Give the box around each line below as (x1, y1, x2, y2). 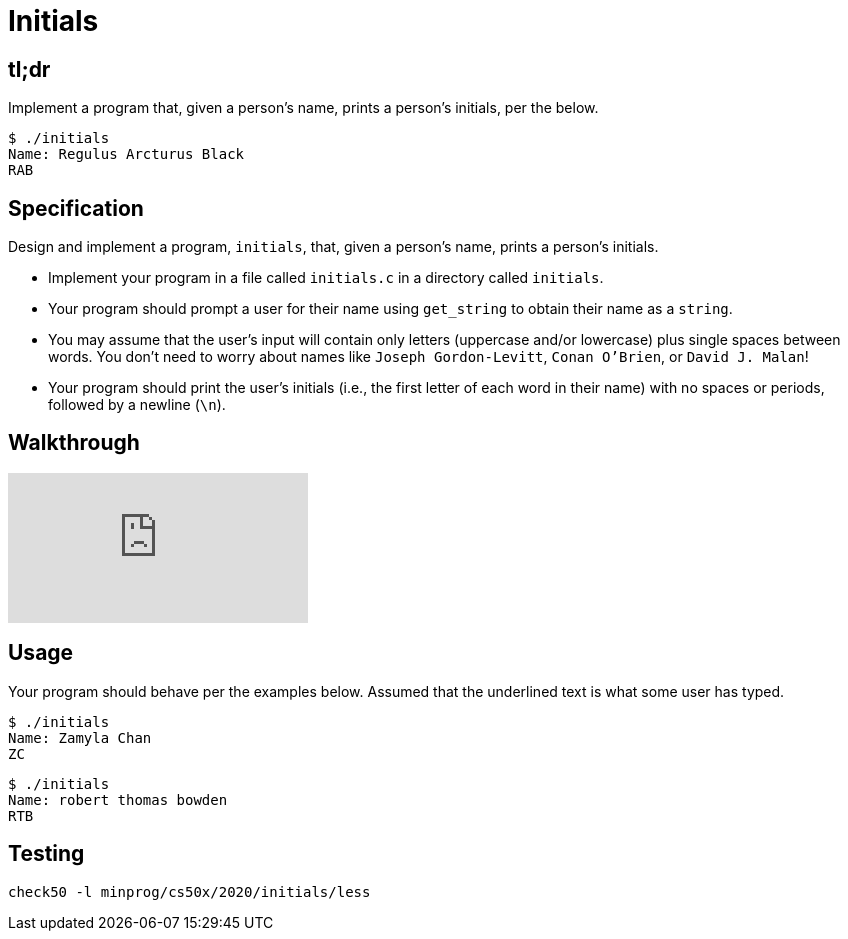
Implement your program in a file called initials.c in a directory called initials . (48, 269, 604, 287)
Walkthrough (8, 430, 140, 456)
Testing (8, 841, 85, 867)
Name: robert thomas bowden (8, 791, 228, 808)
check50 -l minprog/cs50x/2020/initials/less (8, 883, 371, 900)
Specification (8, 195, 144, 221)
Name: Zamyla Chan (8, 729, 152, 746)
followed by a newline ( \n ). (48, 396, 226, 414)
